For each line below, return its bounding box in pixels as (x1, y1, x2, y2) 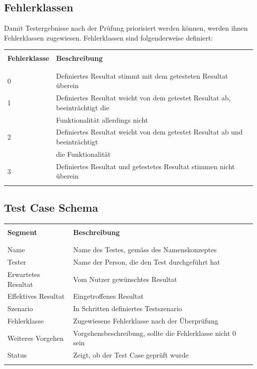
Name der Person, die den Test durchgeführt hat (73, 257, 220, 267)
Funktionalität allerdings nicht (56, 114, 148, 125)
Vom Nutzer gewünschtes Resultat (73, 274, 177, 284)
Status (7, 350, 27, 360)
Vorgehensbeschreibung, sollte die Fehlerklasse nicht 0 (73, 327, 236, 338)
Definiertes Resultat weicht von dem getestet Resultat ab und (56, 127, 243, 137)
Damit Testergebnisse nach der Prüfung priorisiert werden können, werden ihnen (4, 23, 248, 33)
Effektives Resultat (7, 291, 65, 301)
